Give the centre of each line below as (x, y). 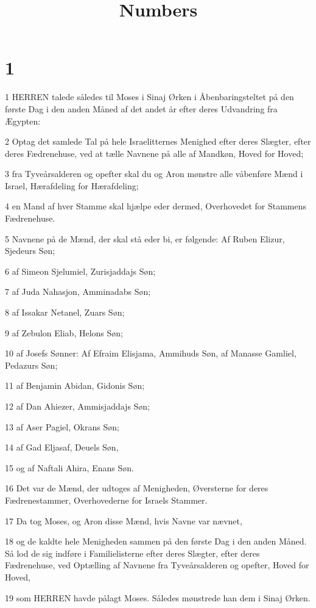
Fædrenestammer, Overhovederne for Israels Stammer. (106, 500)
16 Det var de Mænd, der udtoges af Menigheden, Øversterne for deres (137, 488)
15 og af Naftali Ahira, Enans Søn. (69, 467)
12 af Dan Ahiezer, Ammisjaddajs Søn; (78, 406)
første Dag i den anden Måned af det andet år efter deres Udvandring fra (141, 108)
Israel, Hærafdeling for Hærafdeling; (72, 185)
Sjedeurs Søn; (30, 251)
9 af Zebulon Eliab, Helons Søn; (64, 332)
